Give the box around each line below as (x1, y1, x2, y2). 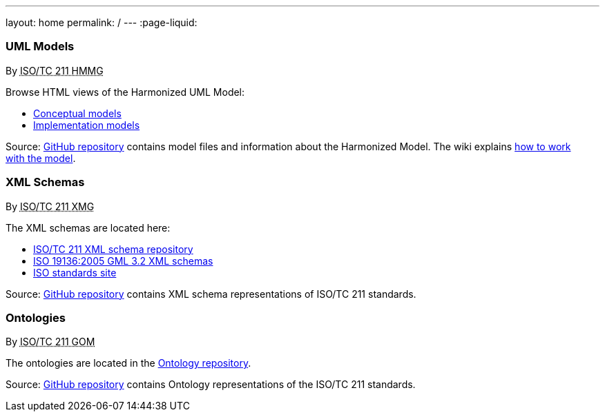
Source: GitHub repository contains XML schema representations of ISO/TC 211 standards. (6, 287, 416, 300)
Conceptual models (33, 107, 122, 119)
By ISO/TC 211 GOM (6, 336, 95, 348)
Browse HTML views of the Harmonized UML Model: (6, 85, 245, 98)
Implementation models (33, 119, 140, 131)
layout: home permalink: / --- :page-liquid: (6, 17, 198, 28)
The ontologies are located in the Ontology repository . (6, 357, 251, 369)
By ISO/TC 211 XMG (6, 200, 95, 212)
